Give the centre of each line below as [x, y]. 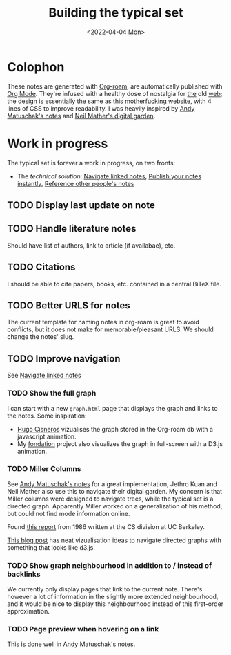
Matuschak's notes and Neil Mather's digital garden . [81, 116]
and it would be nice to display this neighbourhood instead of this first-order [115, 604]
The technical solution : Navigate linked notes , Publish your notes [109, 176]
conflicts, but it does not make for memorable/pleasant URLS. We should [110, 329]
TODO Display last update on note [81, 205]
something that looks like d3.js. [51, 547]
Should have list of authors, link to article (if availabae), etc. [91, 245]
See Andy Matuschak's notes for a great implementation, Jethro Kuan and [112, 484]
